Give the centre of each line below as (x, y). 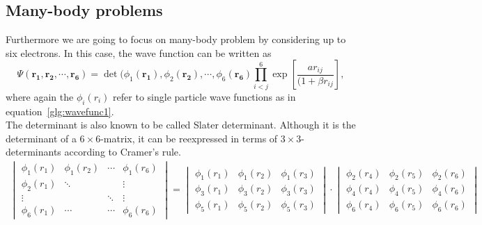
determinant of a (41, 138)
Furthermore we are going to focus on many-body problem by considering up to (176, 39)
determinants (33, 152)
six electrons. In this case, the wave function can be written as (139, 52)
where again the (40, 96)
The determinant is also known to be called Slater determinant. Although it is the (181, 125)
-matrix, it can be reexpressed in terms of (189, 138)
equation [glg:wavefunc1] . (60, 111)
